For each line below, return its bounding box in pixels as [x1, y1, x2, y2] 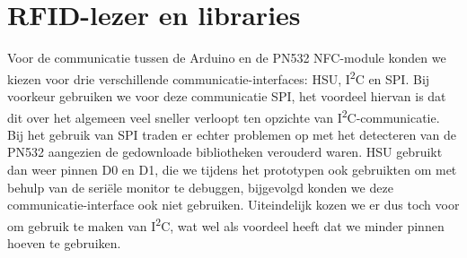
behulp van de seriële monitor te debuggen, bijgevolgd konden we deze [7, 177, 393, 196]
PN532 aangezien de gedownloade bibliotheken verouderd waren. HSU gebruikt [7, 142, 443, 161]
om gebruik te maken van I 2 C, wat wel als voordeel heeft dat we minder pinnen [7, 213, 445, 235]
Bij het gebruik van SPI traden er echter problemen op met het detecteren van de [7, 125, 456, 143]
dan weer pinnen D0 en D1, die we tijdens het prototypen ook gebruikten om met [7, 160, 457, 178]
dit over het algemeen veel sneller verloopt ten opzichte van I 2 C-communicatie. [7, 105, 440, 126]
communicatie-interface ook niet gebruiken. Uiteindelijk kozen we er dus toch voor [7, 195, 460, 214]
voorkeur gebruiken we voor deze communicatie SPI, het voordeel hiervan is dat [7, 86, 446, 105]
